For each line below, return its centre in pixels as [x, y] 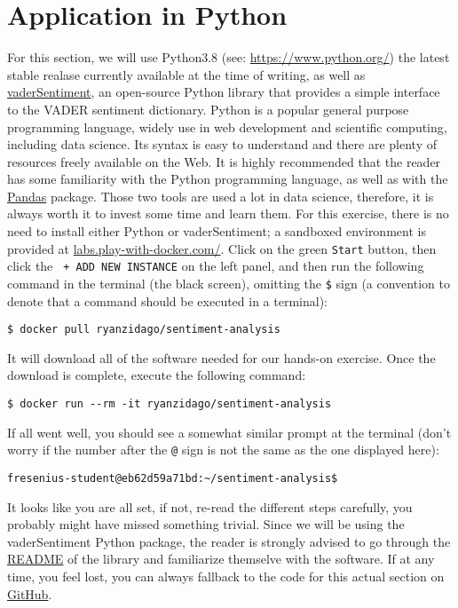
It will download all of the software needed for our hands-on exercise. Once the [221, 357]
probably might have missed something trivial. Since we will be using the [206, 524]
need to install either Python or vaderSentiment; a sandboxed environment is [217, 231]
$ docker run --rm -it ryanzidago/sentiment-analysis [170, 404]
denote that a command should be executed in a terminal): [168, 300]
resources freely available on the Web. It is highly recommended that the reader [224, 161]
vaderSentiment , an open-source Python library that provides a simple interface [224, 92]
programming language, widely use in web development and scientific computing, [227, 126]
